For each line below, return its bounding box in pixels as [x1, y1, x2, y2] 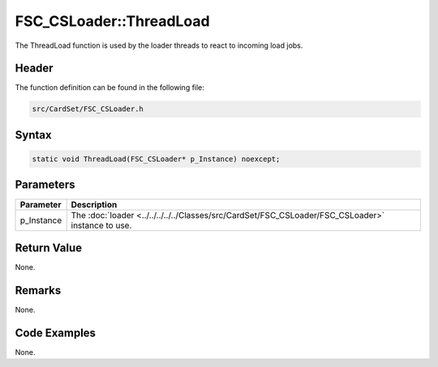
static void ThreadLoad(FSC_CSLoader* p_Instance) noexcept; [32, 155, 281, 164]
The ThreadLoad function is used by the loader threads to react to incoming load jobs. [15, 41, 303, 50]
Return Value [15, 241, 83, 254]
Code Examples [15, 326, 97, 339]
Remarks [15, 284, 62, 297]
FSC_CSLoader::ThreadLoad [15, 12, 210, 30]
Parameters [15, 178, 75, 192]
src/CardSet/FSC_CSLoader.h [32, 105, 144, 113]
